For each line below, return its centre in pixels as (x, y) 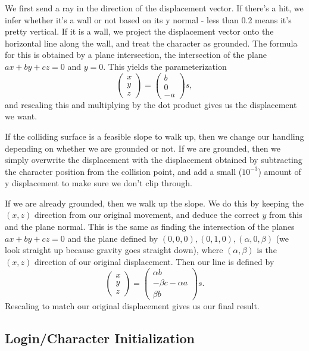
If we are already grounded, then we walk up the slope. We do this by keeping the (154, 203)
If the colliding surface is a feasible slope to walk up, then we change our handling (154, 136)
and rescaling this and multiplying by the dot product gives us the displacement (151, 104)
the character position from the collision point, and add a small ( (124, 171)
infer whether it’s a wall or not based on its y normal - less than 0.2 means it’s (148, 19)
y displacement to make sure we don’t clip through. (99, 183)
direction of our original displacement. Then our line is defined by (154, 261)
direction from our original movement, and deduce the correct (147, 215)
